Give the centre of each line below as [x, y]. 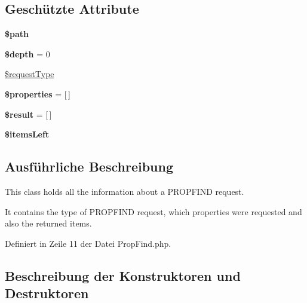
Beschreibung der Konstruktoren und [123, 275]
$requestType [30, 74]
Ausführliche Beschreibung [89, 166]
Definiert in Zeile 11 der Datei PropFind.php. [88, 243]
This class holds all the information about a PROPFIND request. [125, 191]
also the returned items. [48, 223]
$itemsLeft [27, 134]
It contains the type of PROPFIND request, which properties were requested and [153, 211]
